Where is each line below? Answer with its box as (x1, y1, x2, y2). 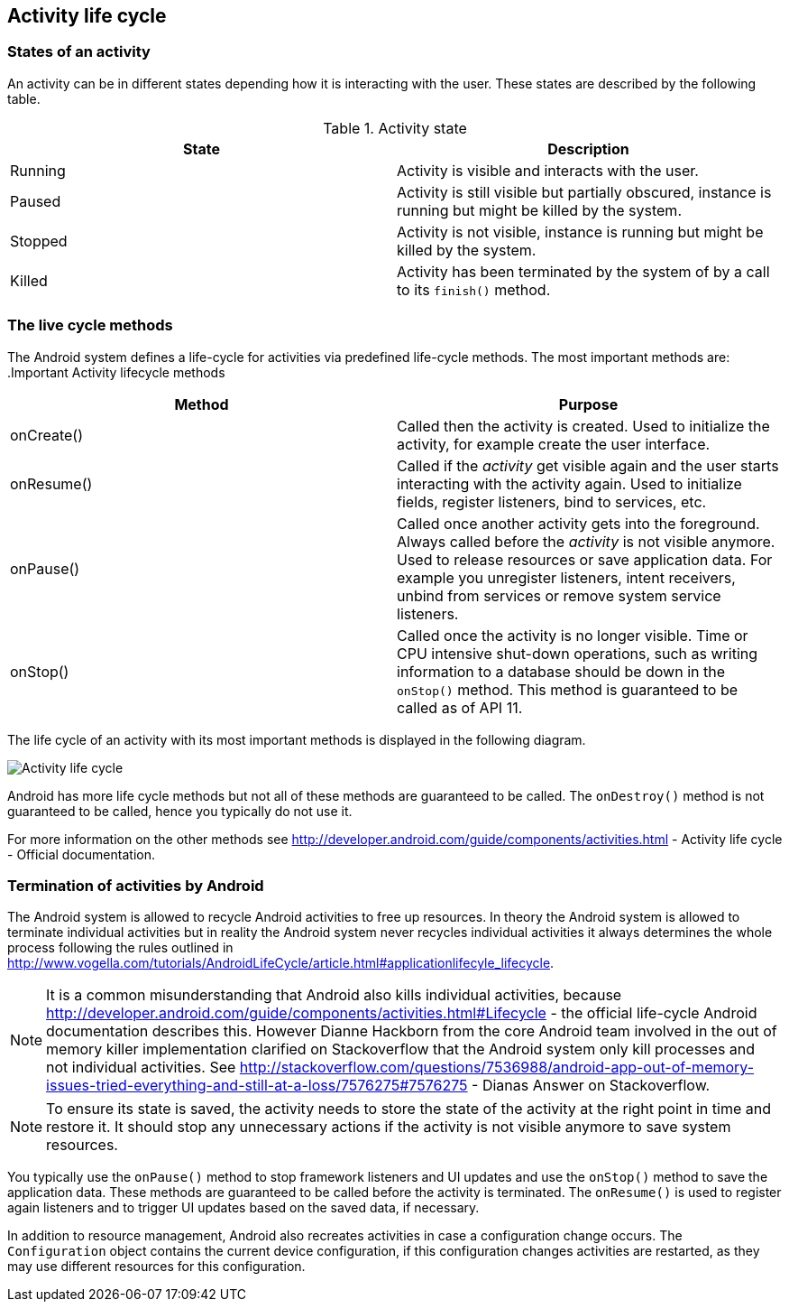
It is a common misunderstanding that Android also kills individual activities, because (46, 986, 622, 1005)
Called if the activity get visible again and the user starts (397, 456, 779, 475)
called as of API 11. (397, 698, 523, 717)
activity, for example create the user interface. (397, 434, 711, 453)
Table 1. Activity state (323, 118, 467, 137)
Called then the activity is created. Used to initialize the (397, 416, 770, 435)
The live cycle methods (7, 316, 173, 335)
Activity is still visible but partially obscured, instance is (397, 182, 772, 201)
